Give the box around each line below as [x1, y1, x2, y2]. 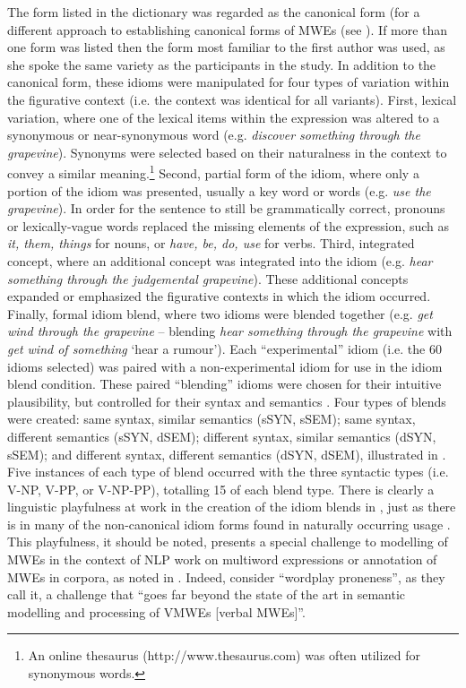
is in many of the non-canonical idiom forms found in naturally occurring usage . [7, 514, 451, 533]
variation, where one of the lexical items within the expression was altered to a [7, 107, 440, 126]
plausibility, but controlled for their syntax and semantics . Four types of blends [7, 391, 446, 410]
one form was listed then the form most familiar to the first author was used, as [7, 38, 445, 56]
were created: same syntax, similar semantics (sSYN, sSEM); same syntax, [7, 409, 416, 428]
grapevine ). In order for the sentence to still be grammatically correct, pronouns [7, 199, 445, 218]
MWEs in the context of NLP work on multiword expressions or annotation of [7, 550, 437, 569]
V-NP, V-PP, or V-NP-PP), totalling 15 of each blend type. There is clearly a [7, 479, 435, 498]
